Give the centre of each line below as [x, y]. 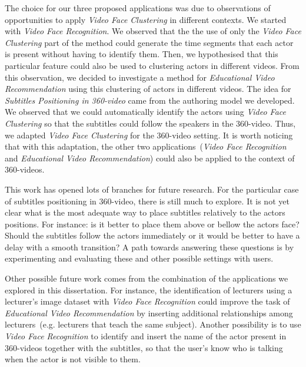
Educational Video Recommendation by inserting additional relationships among [149, 313]
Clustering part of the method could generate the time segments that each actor [149, 42]
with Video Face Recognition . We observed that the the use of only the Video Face [153, 31]
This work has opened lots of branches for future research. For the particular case [152, 189]
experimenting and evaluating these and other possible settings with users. [139, 258]
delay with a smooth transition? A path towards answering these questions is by [149, 247]
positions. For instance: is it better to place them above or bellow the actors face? [152, 224]
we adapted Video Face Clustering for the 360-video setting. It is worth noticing [149, 135]
